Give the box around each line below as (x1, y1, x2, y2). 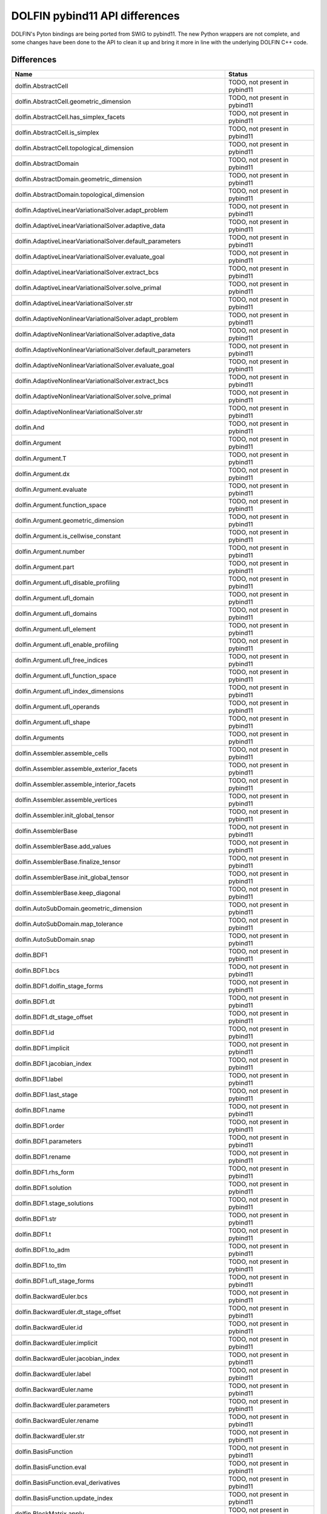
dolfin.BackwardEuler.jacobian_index (15, 1354, 121, 1363)
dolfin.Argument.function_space (15, 500, 107, 509)
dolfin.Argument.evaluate (15, 485, 87, 494)
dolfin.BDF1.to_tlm (15, 1261, 67, 1269)
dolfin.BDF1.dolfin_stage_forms (15, 982, 104, 990)
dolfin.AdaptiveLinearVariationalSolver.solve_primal (15, 283, 162, 292)
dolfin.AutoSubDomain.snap (15, 935, 95, 944)
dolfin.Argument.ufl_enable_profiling (15, 640, 119, 649)
